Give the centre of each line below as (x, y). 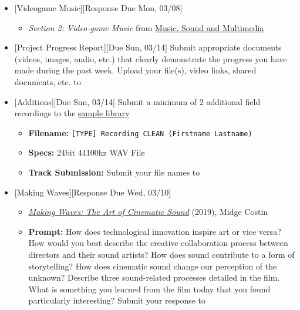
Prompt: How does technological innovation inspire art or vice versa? (155, 231)
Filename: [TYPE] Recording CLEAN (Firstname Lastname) (140, 132)
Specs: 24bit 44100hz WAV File (87, 152)
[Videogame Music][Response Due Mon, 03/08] (98, 8)
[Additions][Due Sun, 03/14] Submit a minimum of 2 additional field (137, 101)
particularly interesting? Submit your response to (117, 300)
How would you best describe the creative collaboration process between (158, 243)
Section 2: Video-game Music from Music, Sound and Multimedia (146, 27)
